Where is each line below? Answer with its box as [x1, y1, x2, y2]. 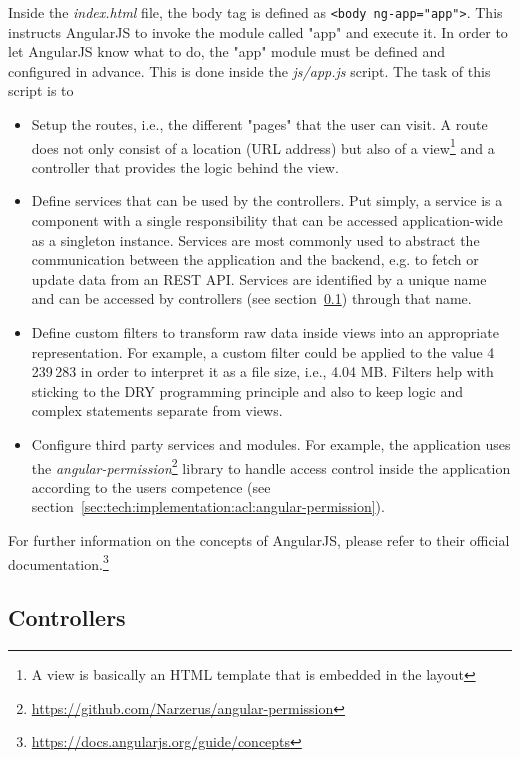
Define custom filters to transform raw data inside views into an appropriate [31, 322, 499, 343]
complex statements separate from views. [31, 400, 283, 421]
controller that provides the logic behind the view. [31, 156, 339, 177]
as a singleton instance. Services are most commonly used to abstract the [31, 229, 480, 250]
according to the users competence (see [31, 476, 271, 497]
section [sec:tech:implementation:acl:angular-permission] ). [31, 496, 385, 517]
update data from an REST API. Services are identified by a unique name [31, 268, 487, 289]
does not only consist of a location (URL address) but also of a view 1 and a [31, 134, 495, 158]
